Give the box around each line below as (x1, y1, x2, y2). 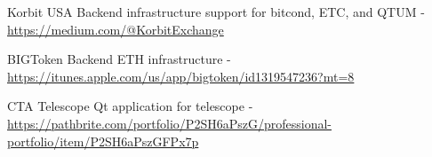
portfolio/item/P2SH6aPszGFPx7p (7, 131, 199, 150)
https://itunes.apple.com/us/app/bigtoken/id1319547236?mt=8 (7, 67, 355, 85)
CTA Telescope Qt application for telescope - (7, 97, 253, 115)
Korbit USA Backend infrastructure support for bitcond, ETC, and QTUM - (7, 3, 425, 20)
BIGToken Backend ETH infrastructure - (7, 50, 231, 68)
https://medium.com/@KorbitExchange (7, 20, 224, 38)
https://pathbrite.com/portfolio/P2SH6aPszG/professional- (7, 114, 332, 132)
